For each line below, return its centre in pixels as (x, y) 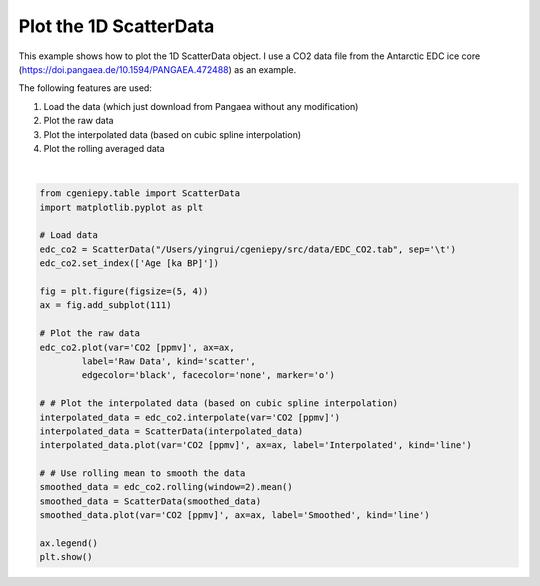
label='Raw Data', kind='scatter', (169, 361)
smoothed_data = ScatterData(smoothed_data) (150, 501)
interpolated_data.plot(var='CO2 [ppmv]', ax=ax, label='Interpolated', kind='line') (255, 445)
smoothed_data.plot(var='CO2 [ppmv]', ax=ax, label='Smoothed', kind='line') (234, 515)
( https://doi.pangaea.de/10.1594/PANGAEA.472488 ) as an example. (157, 69)
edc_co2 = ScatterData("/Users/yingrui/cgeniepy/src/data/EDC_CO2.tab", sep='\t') (248, 249)
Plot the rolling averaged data (104, 148)
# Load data (69, 235)
